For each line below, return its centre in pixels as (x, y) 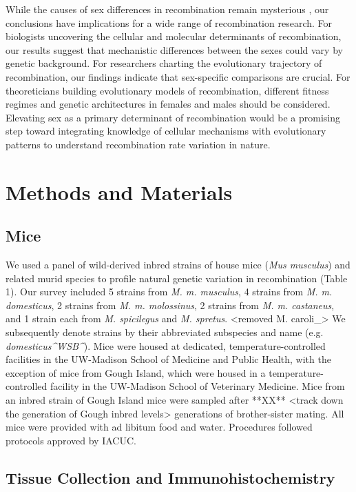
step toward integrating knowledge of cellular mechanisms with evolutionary (166, 131)
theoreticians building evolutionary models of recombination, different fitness (167, 90)
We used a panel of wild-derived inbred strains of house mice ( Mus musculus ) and (178, 265)
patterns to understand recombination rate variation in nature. (138, 144)
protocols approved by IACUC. (71, 440)
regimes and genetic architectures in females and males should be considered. (168, 104)
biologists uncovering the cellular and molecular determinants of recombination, (174, 36)
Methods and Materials (119, 191)
